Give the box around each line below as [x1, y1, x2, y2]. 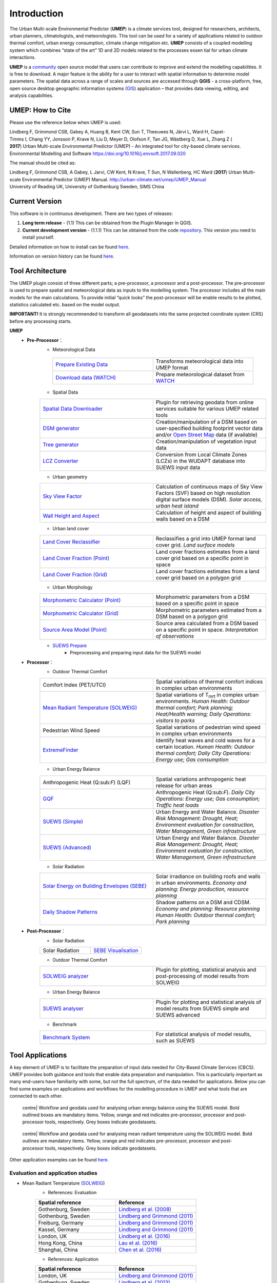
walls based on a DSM [155, 516, 210, 523]
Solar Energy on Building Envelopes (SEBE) [43, 883, 147, 890]
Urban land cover [52, 526, 89, 532]
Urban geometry [52, 474, 88, 480]
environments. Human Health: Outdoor [155, 698, 250, 705]
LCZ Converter [43, 457, 78, 464]
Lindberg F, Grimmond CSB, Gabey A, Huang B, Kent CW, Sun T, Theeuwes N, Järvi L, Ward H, [9, 129, 210, 135]
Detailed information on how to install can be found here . [9, 244, 130, 250]
